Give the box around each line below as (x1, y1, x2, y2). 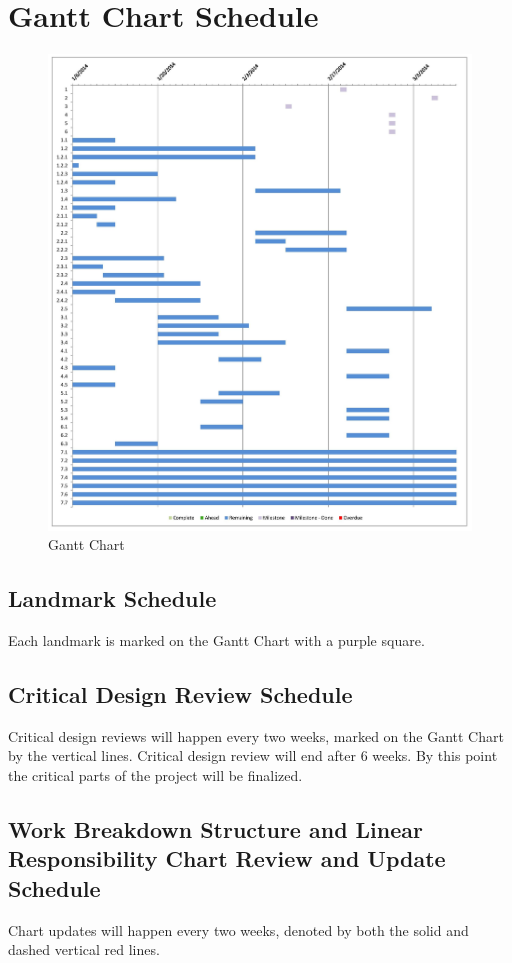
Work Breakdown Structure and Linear (8, 814, 424, 845)
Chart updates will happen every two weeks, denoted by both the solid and (8, 919, 469, 940)
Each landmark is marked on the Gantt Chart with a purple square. (8, 630, 425, 651)
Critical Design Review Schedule (8, 679, 353, 710)
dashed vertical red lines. (8, 939, 160, 960)
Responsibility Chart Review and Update (8, 843, 446, 874)
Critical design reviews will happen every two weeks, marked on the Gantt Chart (8, 725, 504, 746)
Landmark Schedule (8, 583, 217, 614)
